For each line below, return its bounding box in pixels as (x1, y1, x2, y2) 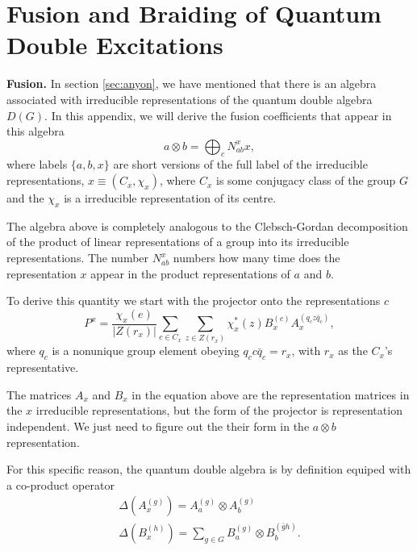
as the (338, 342, 368, 359)
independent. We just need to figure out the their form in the (6, 417, 310, 434)
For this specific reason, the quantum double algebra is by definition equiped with (6, 461, 411, 478)
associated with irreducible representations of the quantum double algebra (6, 90, 373, 107)
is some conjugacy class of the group (216, 172, 396, 189)
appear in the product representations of (90, 265, 290, 282)
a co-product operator (6, 476, 115, 493)
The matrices (6, 386, 72, 403)
